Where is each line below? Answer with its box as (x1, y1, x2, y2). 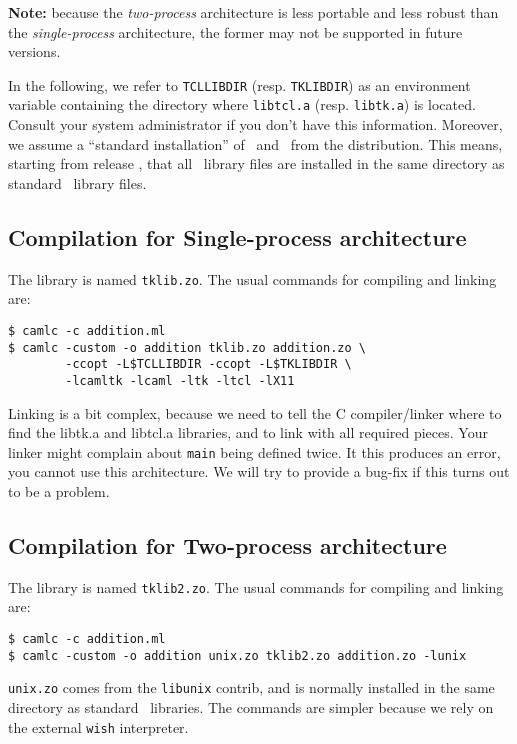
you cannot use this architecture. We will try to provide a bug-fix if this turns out (8, 461, 510, 482)
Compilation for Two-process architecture (8, 529, 447, 560)
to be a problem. (8, 480, 110, 501)
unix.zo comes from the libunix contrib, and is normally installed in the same (8, 677, 495, 698)
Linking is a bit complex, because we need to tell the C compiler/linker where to (8, 402, 502, 423)
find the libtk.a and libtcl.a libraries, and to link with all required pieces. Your (8, 422, 488, 443)
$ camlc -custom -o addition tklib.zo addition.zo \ (8, 340, 366, 355)
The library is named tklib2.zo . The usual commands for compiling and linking (8, 576, 504, 597)
